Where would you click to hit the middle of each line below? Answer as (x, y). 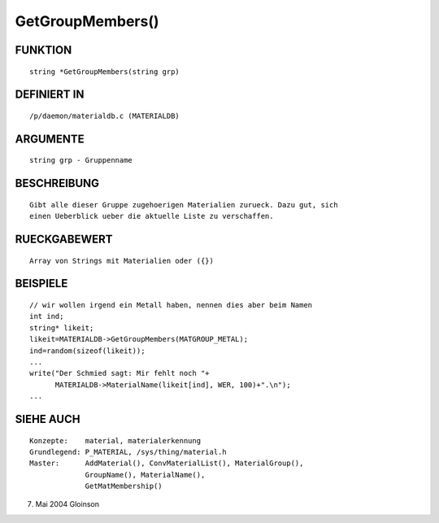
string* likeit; (62, 328)
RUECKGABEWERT (64, 239)
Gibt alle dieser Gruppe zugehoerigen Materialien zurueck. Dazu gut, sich (184, 205)
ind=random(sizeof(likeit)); (87, 351)
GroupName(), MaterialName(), (145, 475)
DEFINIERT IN (50, 95)
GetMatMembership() (124, 486)
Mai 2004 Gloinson (67, 504)
